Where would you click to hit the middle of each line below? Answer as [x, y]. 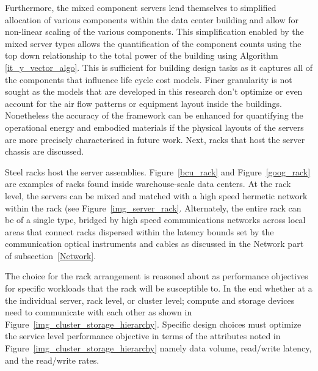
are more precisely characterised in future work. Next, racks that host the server [155, 139]
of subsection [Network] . [51, 255]
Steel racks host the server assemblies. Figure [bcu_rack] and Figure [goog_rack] [158, 171]
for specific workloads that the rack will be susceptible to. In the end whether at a [159, 288]
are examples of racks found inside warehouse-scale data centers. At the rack [148, 184]
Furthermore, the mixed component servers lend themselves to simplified [141, 7]
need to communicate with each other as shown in [99, 312]
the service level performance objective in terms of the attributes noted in [143, 336]
